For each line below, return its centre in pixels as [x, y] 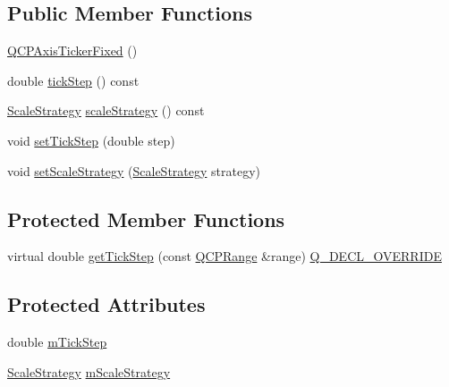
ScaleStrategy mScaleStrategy [89, 371]
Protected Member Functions [146, 219]
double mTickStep [57, 342]
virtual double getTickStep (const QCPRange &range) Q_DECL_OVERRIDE [224, 256]
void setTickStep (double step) [91, 140]
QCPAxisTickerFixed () [72, 50]
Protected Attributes [106, 304]
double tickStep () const [73, 80]
